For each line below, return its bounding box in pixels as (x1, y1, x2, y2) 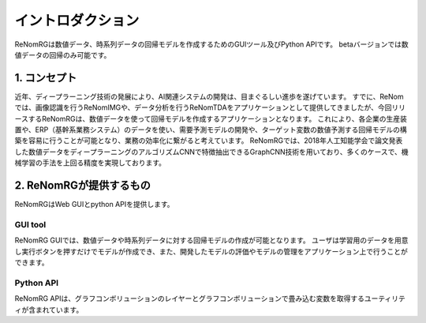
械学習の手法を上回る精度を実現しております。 (14, 158, 166, 167)
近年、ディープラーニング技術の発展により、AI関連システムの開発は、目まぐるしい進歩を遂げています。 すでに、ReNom (14, 92, 404, 101)
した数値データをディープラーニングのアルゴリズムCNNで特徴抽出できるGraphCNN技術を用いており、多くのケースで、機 (14, 147, 409, 156)
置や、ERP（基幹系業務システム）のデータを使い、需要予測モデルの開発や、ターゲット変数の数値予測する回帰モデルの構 (14, 125, 408, 134)
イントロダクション (14, 12, 140, 29)
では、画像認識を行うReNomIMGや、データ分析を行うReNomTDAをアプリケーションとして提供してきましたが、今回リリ (14, 103, 406, 112)
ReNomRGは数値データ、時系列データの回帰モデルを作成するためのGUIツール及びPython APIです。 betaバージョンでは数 (14, 39, 409, 49)
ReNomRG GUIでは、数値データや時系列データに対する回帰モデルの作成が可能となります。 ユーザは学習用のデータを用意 (14, 235, 409, 245)
